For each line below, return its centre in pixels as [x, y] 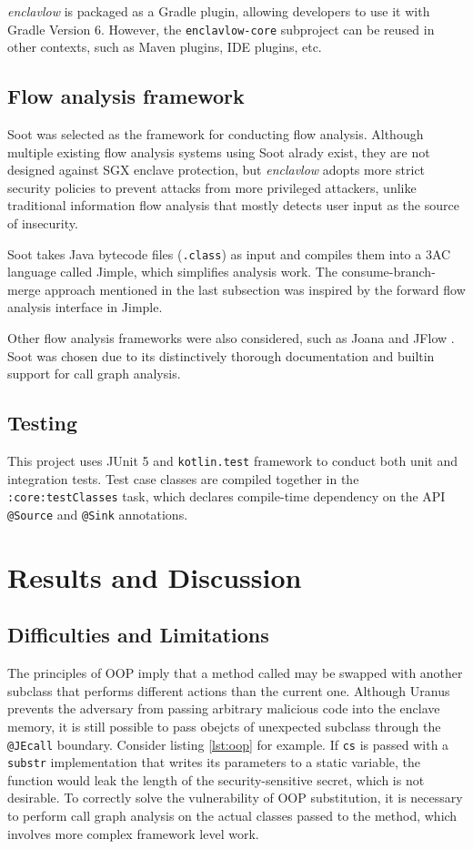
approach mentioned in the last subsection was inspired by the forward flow [255, 289]
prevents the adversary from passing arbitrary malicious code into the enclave [224, 708]
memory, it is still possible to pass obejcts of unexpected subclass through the [224, 726]
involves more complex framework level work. [133, 833]
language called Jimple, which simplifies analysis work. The [172, 272]
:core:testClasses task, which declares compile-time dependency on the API [226, 496]
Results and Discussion [155, 576]
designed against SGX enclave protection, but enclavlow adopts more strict [216, 170]
